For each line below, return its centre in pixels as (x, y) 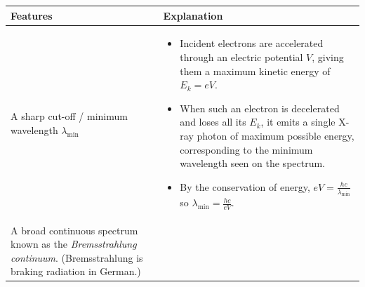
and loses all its (213, 122)
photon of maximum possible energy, (276, 135)
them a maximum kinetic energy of (255, 71)
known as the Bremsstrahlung (74, 244)
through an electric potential (241, 56)
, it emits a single (298, 122)
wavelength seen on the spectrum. (253, 163)
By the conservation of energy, (245, 186)
